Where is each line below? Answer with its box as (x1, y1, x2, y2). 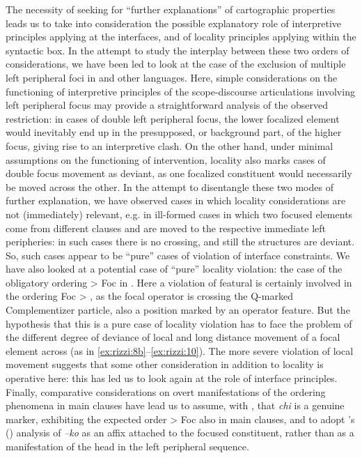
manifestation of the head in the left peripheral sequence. (6, 439, 249, 453)
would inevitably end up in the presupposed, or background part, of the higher (6, 125, 342, 139)
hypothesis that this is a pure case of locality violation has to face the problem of (6, 316, 352, 330)
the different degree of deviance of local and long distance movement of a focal (6, 330, 340, 344)
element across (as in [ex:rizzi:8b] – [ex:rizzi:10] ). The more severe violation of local (6, 343, 354, 358)
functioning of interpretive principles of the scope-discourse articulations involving (6, 84, 355, 98)
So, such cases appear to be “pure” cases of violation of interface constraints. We (6, 247, 350, 262)
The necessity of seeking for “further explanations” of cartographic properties (6, 2, 336, 16)
